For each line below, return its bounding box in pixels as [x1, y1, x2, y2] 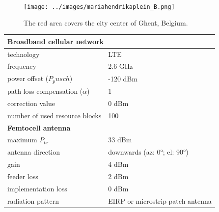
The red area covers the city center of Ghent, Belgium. [24, 17, 188, 27]
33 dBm [108, 134, 132, 145]
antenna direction [7, 147, 60, 157]
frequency [7, 61, 36, 71]
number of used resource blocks [7, 110, 102, 120]
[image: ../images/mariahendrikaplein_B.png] [24, 3, 175, 10]
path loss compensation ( [7, 85, 83, 96]
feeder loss [7, 171, 38, 181]
